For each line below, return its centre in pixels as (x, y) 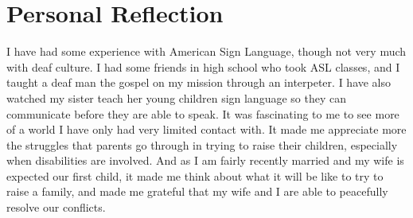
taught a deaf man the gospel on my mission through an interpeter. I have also (199, 82)
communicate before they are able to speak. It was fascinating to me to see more (203, 113)
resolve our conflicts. (56, 207)
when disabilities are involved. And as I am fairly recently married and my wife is (205, 160)
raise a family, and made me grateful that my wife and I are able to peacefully (197, 191)
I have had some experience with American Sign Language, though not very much (206, 51)
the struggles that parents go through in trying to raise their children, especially (202, 144)
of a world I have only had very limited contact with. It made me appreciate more (206, 129)
